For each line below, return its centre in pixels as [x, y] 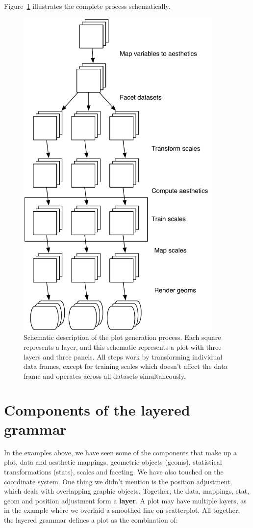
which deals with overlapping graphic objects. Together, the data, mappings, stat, [127, 491]
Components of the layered [97, 409]
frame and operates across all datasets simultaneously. [105, 375]
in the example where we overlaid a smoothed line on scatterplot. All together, [122, 510]
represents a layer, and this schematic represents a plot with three [123, 347]
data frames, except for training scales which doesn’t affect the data [126, 366]
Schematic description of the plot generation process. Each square [122, 337]
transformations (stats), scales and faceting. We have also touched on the [114, 471]
